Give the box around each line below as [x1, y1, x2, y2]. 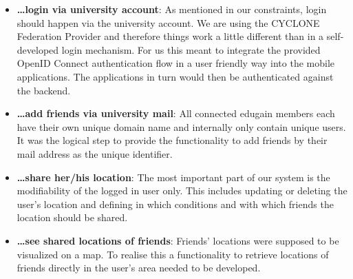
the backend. [17, 83, 71, 97]
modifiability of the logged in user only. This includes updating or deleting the [17, 183, 347, 198]
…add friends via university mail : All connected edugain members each [17, 106, 335, 121]
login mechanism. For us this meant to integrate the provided [61, 42, 321, 56]
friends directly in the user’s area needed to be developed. [17, 260, 261, 275]
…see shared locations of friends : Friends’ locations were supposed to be [17, 233, 339, 247]
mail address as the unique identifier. [17, 146, 173, 161]
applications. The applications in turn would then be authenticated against [17, 69, 334, 83]
